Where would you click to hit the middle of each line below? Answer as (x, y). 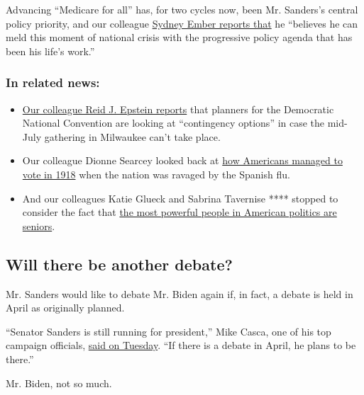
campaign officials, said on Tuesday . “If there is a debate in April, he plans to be (181, 345)
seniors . (39, 225)
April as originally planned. (65, 308)
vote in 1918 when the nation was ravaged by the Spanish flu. (156, 174)
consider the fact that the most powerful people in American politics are (180, 212)
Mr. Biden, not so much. (59, 383)
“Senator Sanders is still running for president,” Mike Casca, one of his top (169, 331)
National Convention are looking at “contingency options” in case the (173, 123)
